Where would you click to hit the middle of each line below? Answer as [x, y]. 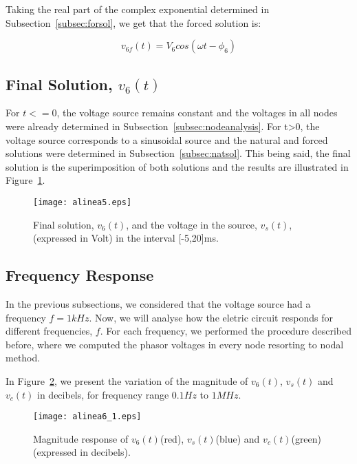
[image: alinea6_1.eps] [87, 417]
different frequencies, [49, 331]
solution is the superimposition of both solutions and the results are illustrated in [177, 166]
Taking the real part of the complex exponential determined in [138, 9]
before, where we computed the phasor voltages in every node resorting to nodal [175, 344]
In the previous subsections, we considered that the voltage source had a [158, 304]
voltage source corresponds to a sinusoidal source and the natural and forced [167, 139]
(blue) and [238, 438]
